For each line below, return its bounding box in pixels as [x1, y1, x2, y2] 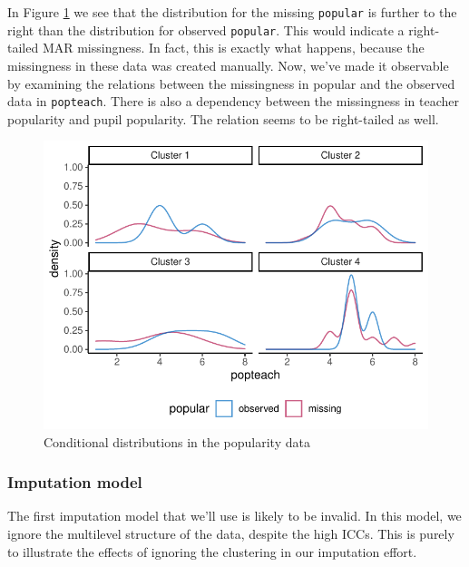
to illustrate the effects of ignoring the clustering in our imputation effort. [7, 542, 417, 561]
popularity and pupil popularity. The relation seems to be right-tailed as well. [7, 109, 439, 128]
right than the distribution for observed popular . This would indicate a [7, 20, 405, 39]
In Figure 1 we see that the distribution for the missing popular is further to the [7, 3, 457, 21]
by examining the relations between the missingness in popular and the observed [7, 73, 455, 93]
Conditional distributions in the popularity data [44, 432, 310, 451]
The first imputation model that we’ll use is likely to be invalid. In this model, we [7, 506, 462, 525]
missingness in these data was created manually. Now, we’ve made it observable [7, 55, 449, 74]
